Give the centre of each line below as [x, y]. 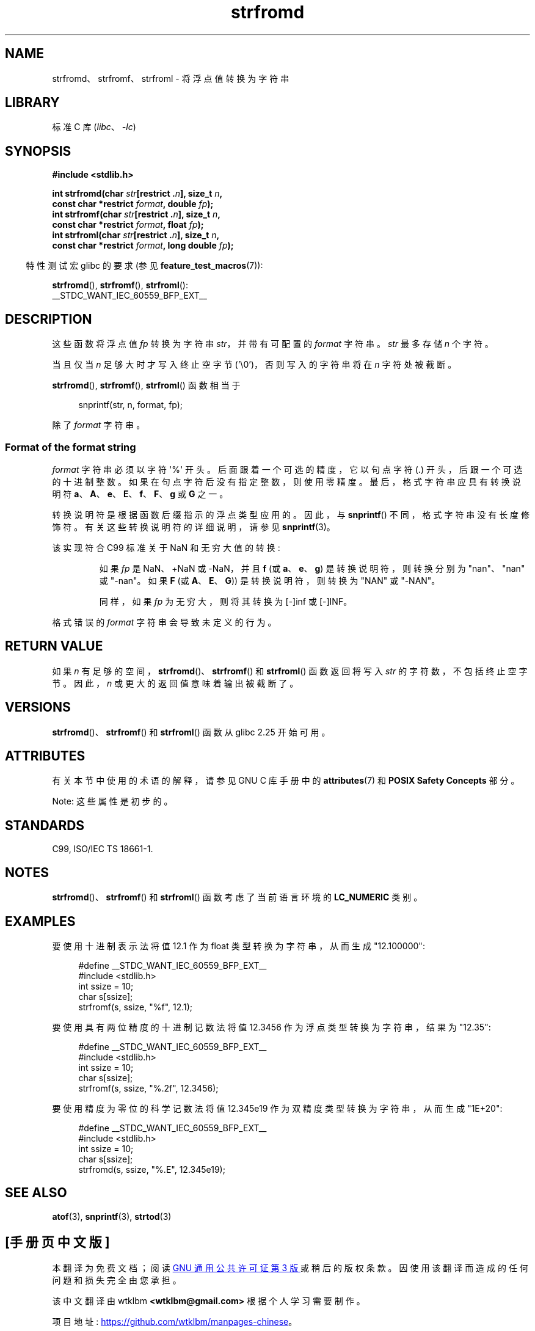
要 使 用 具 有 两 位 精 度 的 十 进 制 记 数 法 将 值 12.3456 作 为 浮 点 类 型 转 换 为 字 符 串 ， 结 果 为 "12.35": [271, 1027]
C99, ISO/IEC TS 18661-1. [103, 849]
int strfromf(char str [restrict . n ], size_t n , [136, 214]
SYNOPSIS [38, 151]
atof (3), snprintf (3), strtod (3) [112, 1216]
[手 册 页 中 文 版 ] [57, 1242]
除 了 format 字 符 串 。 [99, 425]
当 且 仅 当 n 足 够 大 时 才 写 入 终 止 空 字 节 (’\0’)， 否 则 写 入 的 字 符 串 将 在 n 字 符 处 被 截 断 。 [254, 365]
